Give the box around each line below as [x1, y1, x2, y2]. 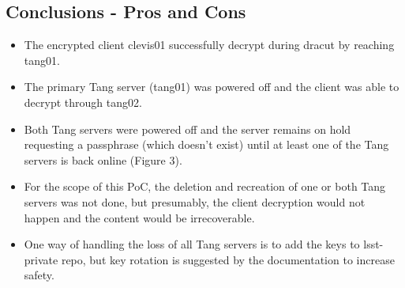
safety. [24, 267, 54, 283]
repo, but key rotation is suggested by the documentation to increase [61, 251, 395, 267]
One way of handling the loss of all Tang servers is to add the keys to [24, 236, 360, 252]
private [24, 251, 58, 267]
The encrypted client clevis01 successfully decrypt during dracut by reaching [24, 36, 395, 53]
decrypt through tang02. [24, 93, 142, 110]
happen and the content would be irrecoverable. [24, 209, 255, 225]
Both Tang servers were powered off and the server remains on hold [24, 120, 351, 137]
